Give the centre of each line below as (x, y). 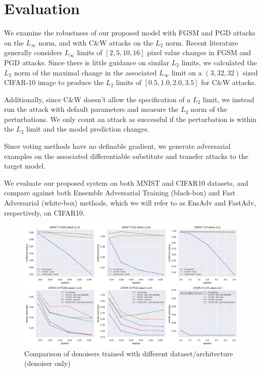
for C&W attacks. (229, 82)
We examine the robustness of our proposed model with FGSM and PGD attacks (130, 33)
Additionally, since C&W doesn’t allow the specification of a (97, 99)
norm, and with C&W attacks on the (96, 42)
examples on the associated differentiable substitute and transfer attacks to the (126, 156)
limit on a (187, 72)
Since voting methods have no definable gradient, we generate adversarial (117, 146)
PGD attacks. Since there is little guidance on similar (87, 62)
